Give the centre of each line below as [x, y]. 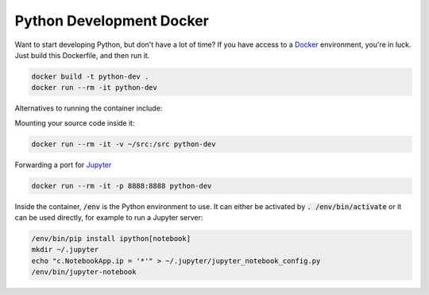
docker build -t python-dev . [90, 76]
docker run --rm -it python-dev [95, 88]
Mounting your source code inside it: [75, 122]
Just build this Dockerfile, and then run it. [82, 55]
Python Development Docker [112, 21]
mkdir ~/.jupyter [65, 250]
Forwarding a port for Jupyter [63, 165]
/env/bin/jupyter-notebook [84, 272]
